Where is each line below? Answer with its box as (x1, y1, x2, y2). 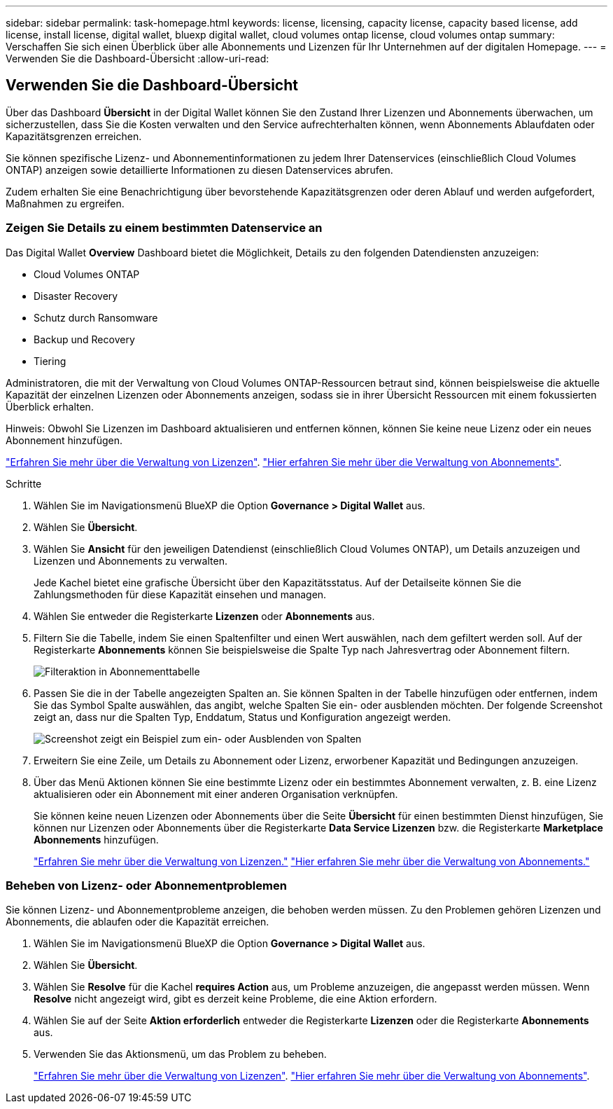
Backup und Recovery (34, 333, 135, 345)
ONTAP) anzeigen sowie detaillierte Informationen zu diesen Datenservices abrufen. (6, 163, 393, 176)
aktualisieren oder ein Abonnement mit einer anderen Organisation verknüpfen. (34, 787, 398, 800)
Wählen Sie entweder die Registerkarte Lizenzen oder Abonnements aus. (34, 609, 375, 622)
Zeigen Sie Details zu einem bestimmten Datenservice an (6, 221, 323, 235)
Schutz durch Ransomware (34, 311, 158, 324)
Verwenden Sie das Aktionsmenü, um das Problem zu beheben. (34, 1048, 327, 1061)
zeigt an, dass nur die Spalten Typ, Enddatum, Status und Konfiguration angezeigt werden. (34, 710, 451, 723)
